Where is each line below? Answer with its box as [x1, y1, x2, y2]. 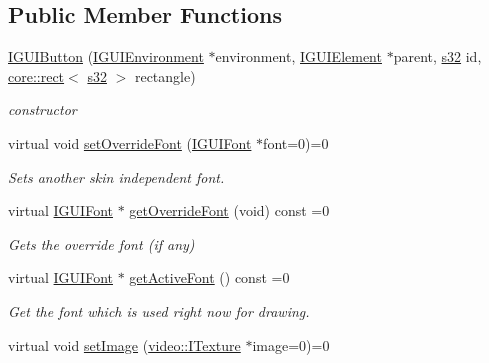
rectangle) [134, 65, 196, 86]
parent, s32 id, [393, 46, 482, 67]
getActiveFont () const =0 [129, 267, 290, 288]
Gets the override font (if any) [8, 233, 195, 254]
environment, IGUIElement [215, 46, 382, 67]
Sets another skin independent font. [8, 166, 225, 187]
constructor [8, 99, 77, 120]
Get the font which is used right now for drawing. [8, 300, 310, 321]
